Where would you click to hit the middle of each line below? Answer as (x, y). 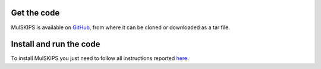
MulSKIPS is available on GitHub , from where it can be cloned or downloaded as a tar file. (120, 27)
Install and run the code (56, 44)
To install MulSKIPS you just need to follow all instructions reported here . (100, 58)
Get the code (35, 13)
